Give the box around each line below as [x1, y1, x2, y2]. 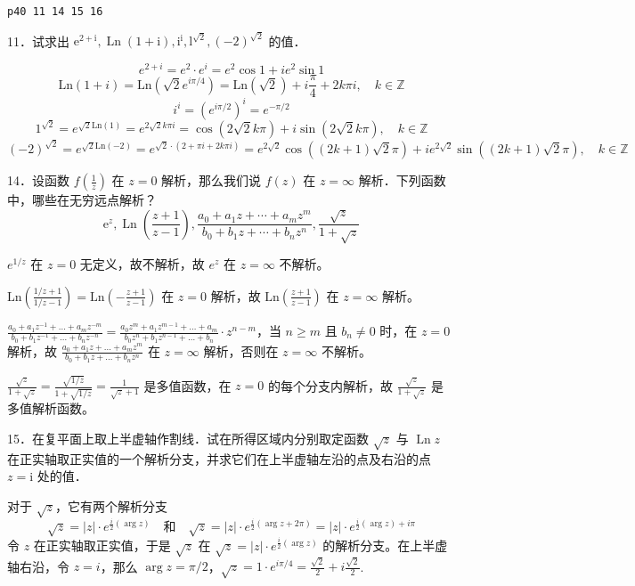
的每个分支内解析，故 [267, 376, 393, 395]
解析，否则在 [203, 341, 279, 360]
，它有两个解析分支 [54, 496, 167, 515]
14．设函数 [7, 171, 69, 190]
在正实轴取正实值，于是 [33, 535, 171, 554]
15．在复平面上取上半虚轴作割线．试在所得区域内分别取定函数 [7, 428, 369, 447]
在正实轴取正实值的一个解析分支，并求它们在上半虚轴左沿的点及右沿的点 [7, 449, 431, 468]
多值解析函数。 [7, 399, 94, 418]
